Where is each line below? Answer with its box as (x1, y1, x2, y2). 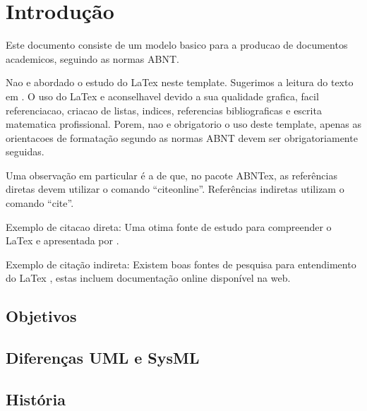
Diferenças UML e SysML (6, 347, 200, 369)
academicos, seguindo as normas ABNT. (6, 51, 179, 66)
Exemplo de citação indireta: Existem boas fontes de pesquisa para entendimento (6, 256, 356, 271)
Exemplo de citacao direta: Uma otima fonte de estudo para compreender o (6, 219, 332, 234)
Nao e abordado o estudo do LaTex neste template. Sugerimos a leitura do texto (6, 75, 354, 90)
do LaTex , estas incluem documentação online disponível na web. (6, 270, 291, 285)
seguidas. (6, 144, 44, 159)
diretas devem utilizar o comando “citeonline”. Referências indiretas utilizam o (6, 181, 344, 196)
